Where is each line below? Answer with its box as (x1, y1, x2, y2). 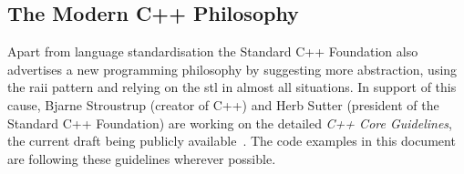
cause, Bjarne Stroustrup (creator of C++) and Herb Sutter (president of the (7, 95, 439, 114)
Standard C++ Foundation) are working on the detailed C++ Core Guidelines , (7, 113, 452, 132)
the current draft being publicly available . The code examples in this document (7, 131, 456, 150)
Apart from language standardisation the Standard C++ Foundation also (7, 42, 418, 61)
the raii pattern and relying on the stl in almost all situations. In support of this (7, 77, 457, 97)
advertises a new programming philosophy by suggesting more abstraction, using (7, 59, 458, 78)
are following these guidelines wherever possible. (7, 148, 276, 168)
